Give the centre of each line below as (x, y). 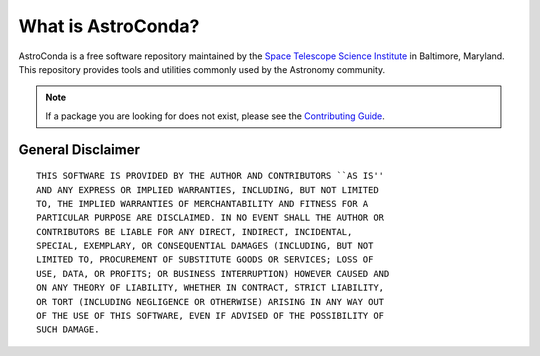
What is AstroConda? (109, 26)
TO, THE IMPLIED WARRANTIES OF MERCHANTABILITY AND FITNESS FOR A (202, 203)
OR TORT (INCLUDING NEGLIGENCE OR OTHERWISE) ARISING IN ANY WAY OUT (210, 301)
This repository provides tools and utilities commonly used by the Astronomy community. (202, 69)
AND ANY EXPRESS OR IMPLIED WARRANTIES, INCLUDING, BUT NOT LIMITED (207, 189)
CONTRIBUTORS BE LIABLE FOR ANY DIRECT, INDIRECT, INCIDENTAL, (194, 231)
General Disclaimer (79, 149)
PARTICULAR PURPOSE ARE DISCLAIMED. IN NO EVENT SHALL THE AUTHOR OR (210, 218)
